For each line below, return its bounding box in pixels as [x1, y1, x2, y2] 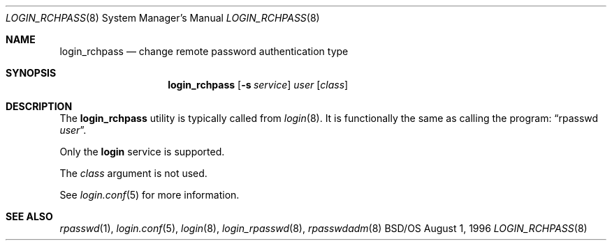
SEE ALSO [6, 210, 53, 222]
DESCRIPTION [6, 100, 73, 112]
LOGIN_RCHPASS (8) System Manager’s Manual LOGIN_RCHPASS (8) [6, 12, 320, 24]
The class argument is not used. [59, 167, 207, 179]
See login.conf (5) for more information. [59, 189, 240, 201]
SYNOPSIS [6, 67, 57, 79]
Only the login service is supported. [59, 146, 225, 157]
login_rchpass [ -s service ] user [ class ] [168, 79, 349, 91]
